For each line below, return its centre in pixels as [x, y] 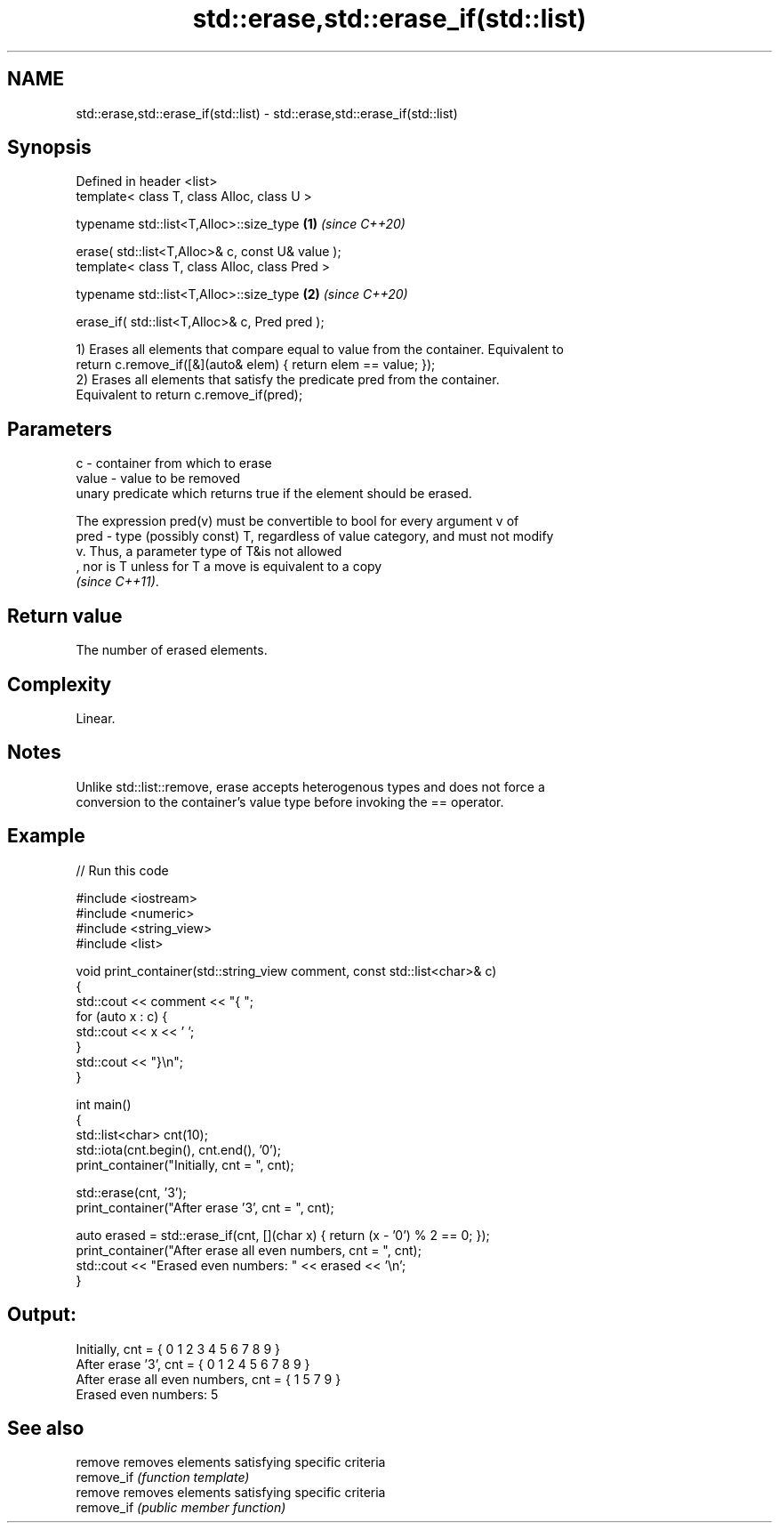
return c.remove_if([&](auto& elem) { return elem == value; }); [256, 365]
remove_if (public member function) [181, 1508]
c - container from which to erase [174, 463]
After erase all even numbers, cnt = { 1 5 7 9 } [209, 1379]
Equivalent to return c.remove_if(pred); [189, 395]
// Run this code [122, 870]
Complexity [60, 684]
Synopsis [49, 148]
